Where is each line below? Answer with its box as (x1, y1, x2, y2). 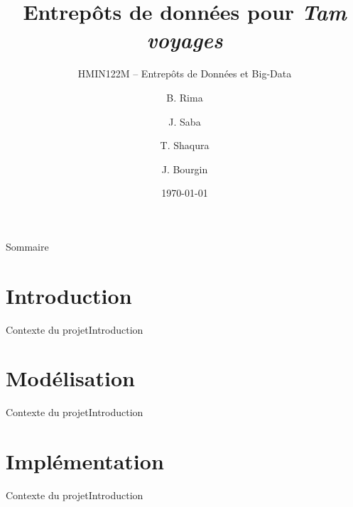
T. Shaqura (160, 138, 210, 153)
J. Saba (168, 114, 201, 129)
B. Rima (166, 89, 203, 104)
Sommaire (6, 239, 49, 253)
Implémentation (6, 447, 164, 476)
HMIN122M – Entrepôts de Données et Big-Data (77, 66, 292, 81)
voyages (146, 25, 223, 55)
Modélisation (6, 364, 135, 393)
